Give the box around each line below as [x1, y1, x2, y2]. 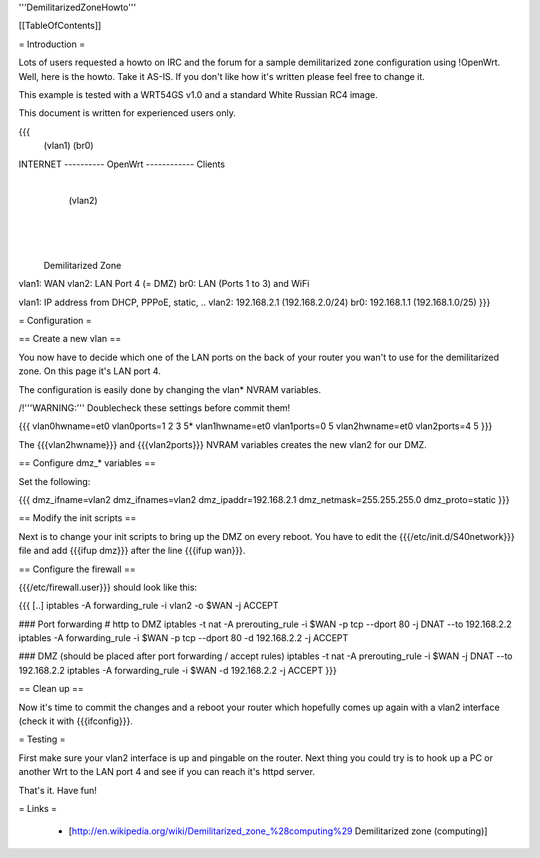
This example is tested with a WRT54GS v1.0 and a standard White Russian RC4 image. [18, 88, 379, 100]
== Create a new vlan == [18, 333, 122, 345]
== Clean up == [18, 683, 84, 695]
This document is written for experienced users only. [18, 107, 237, 119]
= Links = [18, 802, 58, 814]
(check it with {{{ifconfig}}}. [18, 715, 134, 727]
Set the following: [18, 475, 91, 487]
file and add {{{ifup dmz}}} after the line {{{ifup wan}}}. [18, 545, 246, 557]
